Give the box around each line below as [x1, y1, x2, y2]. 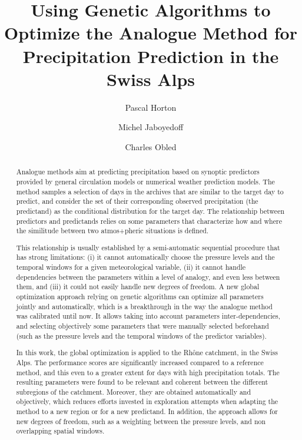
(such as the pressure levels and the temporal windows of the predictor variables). [16, 330, 267, 340]
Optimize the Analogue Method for [4, 21, 297, 45]
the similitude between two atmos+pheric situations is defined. [16, 226, 209, 236]
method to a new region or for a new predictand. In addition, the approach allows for [16, 406, 278, 416]
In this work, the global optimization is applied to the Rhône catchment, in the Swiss [16, 348, 278, 358]
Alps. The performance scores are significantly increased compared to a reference [16, 357, 264, 367]
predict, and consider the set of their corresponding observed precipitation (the [16, 196, 258, 206]
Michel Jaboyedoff [118, 121, 184, 133]
